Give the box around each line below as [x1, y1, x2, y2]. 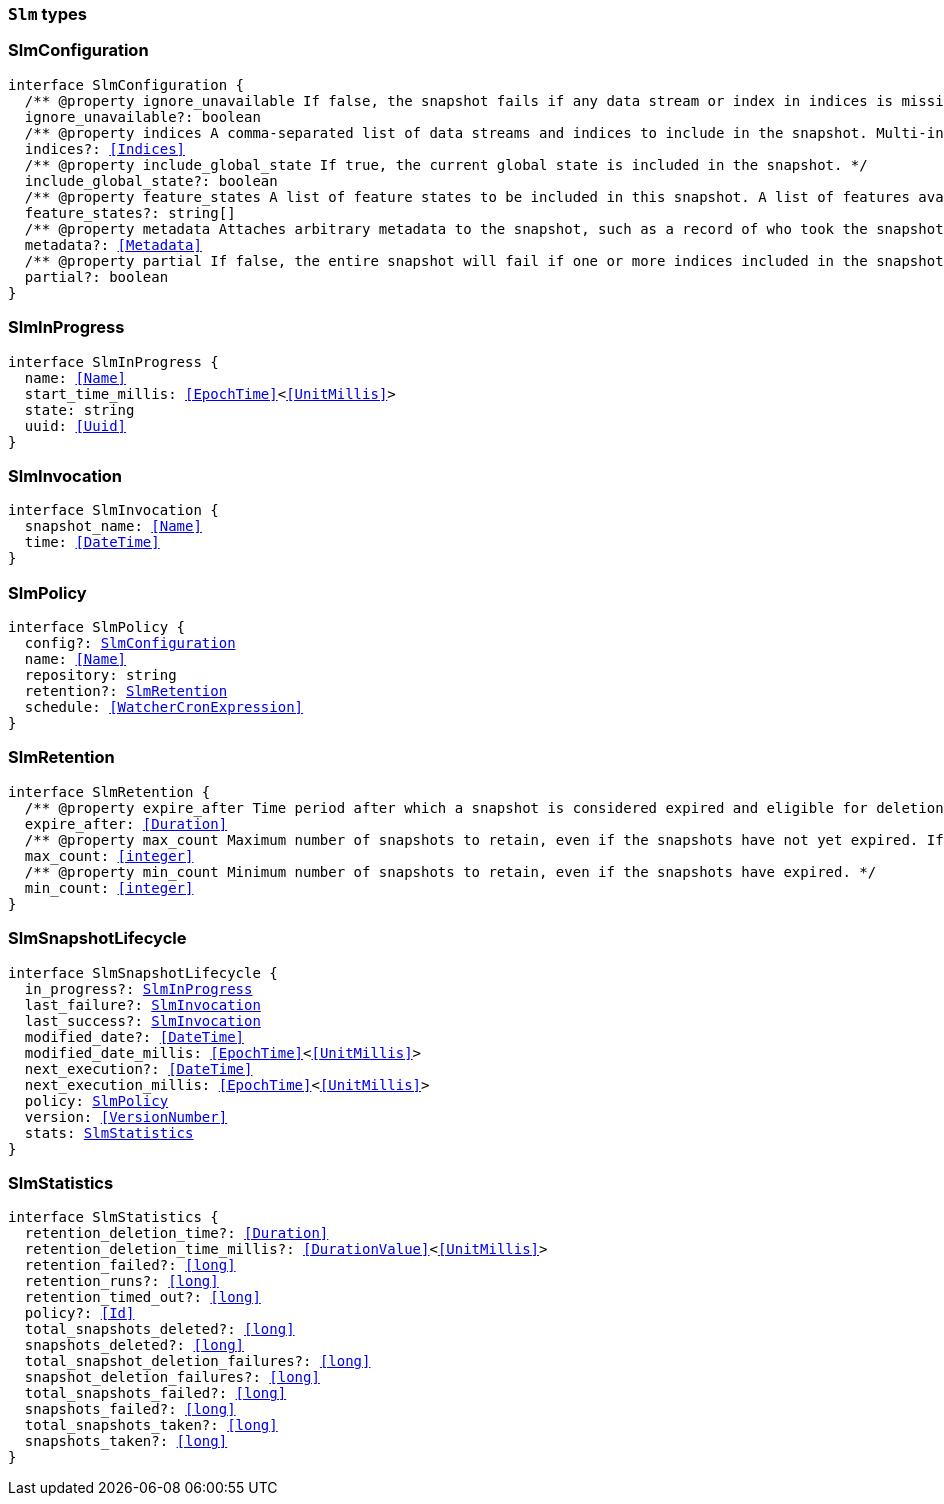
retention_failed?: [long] [24, 1257, 236, 1274]
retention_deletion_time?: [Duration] [24, 1225, 329, 1242]
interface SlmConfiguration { [8, 76, 245, 93]
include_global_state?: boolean [24, 172, 278, 189]
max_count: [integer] [24, 847, 194, 864]
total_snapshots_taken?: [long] [24, 1417, 278, 1434]
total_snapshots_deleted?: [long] [24, 1321, 295, 1338]
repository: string [24, 667, 177, 683]
